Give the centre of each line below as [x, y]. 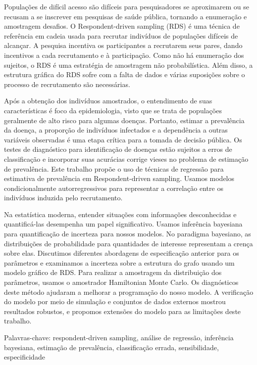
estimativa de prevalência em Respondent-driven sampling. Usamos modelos [119, 178]
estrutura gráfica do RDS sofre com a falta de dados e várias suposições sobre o [125, 74]
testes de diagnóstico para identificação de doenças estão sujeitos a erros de [118, 149]
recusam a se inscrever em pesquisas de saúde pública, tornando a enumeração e [126, 16]
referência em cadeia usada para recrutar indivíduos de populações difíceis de [121, 35]
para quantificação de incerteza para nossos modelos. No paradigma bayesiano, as [128, 234]
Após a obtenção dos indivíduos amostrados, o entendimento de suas [108, 101]
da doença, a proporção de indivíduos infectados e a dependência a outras [116, 130]
